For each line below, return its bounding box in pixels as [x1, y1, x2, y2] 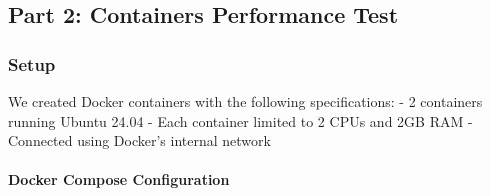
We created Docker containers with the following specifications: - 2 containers [8, 91, 483, 111]
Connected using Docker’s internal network [8, 130, 271, 151]
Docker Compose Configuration [8, 169, 230, 190]
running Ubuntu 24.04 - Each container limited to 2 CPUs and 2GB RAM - [8, 110, 473, 131]
